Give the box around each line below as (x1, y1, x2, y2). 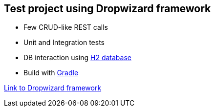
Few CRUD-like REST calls (23, 23, 108, 32)
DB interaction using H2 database (23, 53, 131, 62)
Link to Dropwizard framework (4, 84, 102, 92)
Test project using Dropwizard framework (4, 2, 211, 15)
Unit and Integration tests (23, 38, 105, 47)
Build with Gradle (23, 68, 79, 77)
